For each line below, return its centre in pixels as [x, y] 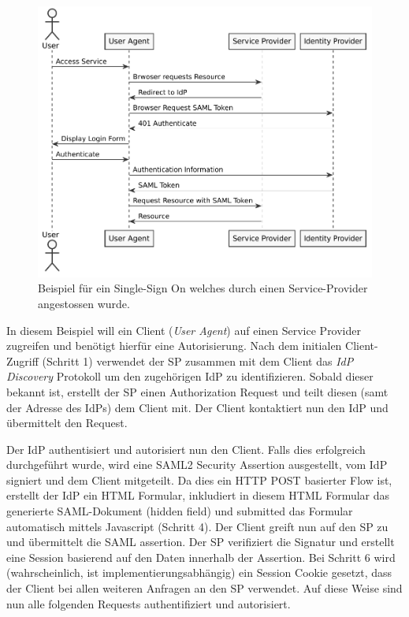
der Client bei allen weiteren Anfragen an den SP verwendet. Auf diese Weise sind [204, 588]
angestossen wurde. [84, 303]
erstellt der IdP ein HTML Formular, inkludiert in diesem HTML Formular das [198, 495]
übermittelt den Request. [67, 423]
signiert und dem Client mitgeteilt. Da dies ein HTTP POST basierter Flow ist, [199, 479]
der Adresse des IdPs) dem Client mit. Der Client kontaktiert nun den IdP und [197, 407]
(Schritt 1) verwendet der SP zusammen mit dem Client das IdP [198, 361]
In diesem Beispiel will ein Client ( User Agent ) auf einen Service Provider [184, 330]
